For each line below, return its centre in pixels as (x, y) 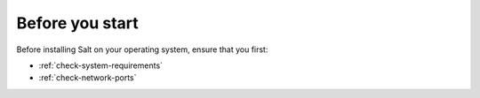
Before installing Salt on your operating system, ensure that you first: (142, 49)
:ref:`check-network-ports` (88, 78)
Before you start (78, 23)
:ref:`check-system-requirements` (101, 65)
